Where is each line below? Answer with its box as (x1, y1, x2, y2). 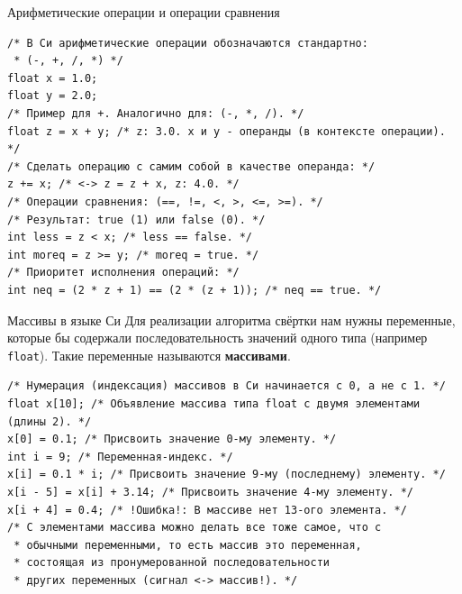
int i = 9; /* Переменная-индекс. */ (7, 450, 233, 463)
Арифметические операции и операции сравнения (7, 3, 280, 21)
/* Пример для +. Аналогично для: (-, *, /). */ (7, 106, 304, 120)
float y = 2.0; (7, 89, 98, 103)
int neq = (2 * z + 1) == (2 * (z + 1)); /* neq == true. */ (7, 283, 382, 297)
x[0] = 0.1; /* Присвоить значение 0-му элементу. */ (7, 433, 337, 446)
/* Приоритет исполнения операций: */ (7, 266, 240, 279)
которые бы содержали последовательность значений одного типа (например (7, 328, 428, 347)
